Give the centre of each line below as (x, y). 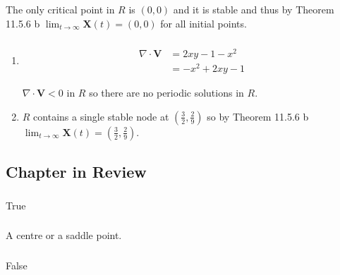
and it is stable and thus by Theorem (254, 9)
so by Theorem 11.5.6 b (258, 116)
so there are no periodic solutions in (166, 93)
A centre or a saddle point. (64, 235)
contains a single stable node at (101, 116)
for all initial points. (204, 23)
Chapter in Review (76, 172)
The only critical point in (60, 9)
